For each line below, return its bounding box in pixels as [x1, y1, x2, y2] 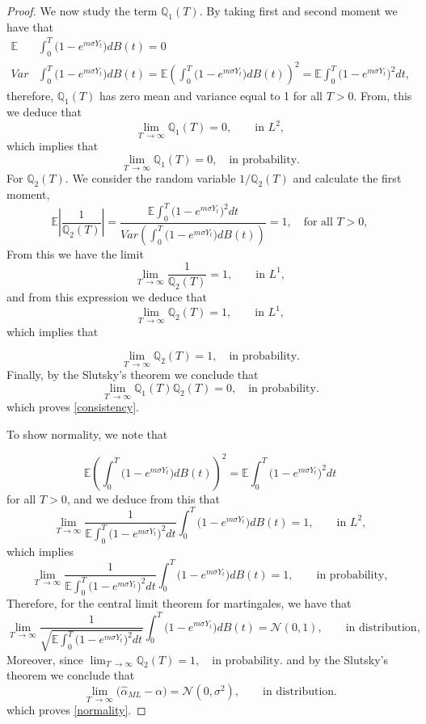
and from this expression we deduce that [6, 288, 208, 305]
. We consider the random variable [65, 170, 236, 187]
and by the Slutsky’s [286, 650, 388, 667]
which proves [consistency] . [6, 398, 139, 415]
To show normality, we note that [6, 425, 168, 442]
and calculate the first [293, 170, 402, 187]
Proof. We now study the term [6, 2, 158, 19]
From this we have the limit [6, 245, 144, 262]
